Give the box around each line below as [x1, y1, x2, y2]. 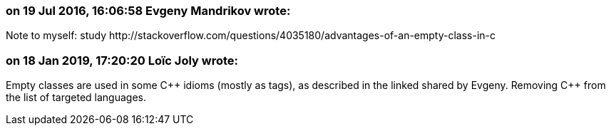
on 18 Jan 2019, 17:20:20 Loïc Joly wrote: [6, 53, 239, 68]
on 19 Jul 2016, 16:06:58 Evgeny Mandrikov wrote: [6, 4, 291, 18]
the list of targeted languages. [6, 91, 146, 104]
